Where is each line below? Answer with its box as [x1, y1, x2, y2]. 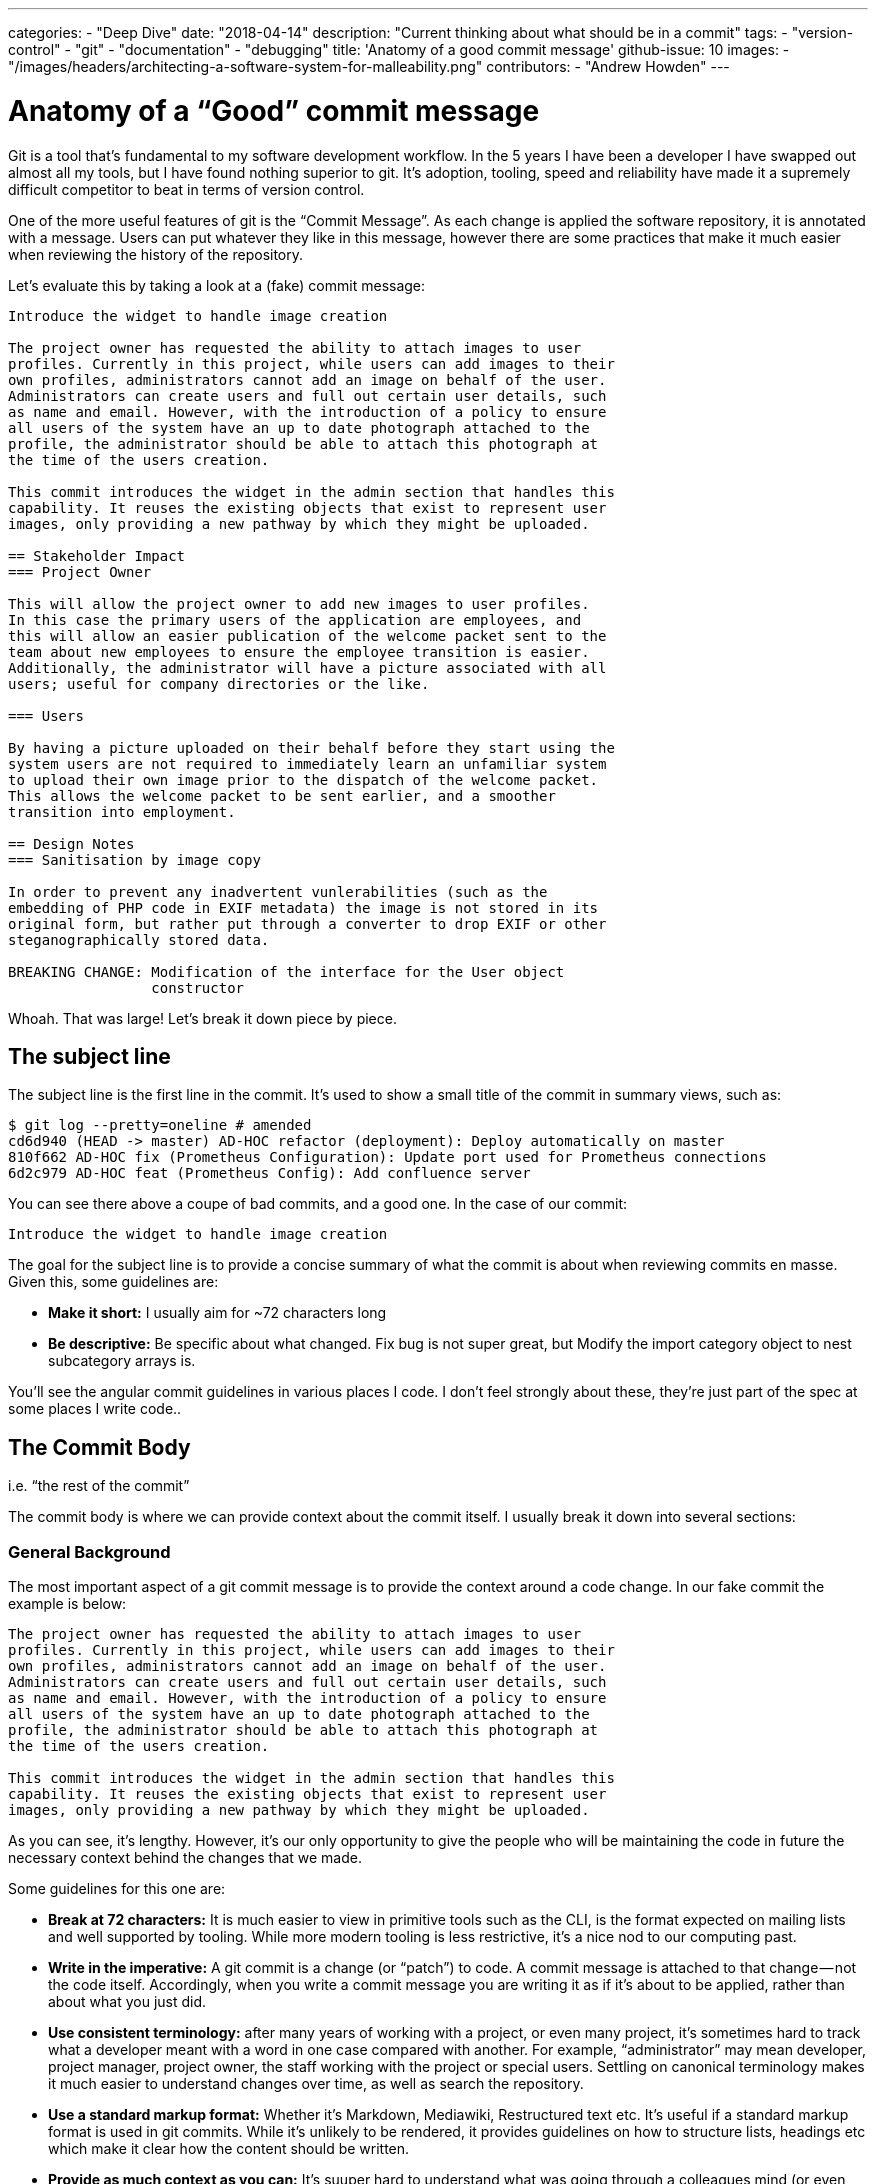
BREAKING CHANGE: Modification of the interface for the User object [8, 963, 565, 980]
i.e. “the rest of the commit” [8, 1477, 190, 1495]
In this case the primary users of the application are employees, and [8, 611, 582, 628]
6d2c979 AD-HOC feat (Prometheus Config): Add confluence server [8, 1165, 531, 1182]
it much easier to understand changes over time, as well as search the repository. [48, 2074, 584, 2092]
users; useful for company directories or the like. [8, 675, 430, 692]
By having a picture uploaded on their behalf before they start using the [8, 739, 615, 756]
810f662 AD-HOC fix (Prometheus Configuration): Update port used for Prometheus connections [8, 1149, 767, 1166]
